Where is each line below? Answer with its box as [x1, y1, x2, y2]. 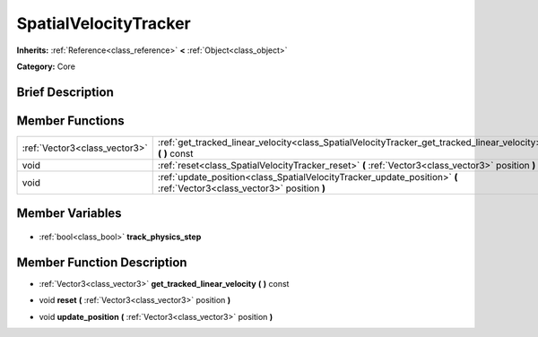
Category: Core [16, 61, 76, 72]
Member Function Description [16, 255, 187, 270]
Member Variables [16, 206, 122, 221]
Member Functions [16, 113, 125, 128]
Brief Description [16, 84, 114, 99]
